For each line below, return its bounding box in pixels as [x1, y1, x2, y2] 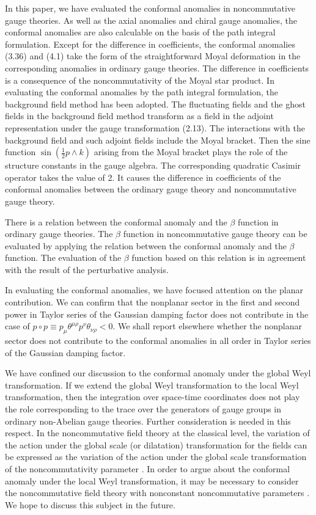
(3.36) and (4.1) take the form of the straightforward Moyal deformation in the [5, 49, 301, 62]
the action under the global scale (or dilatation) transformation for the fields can [5, 438, 307, 451]
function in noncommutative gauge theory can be [123, 227, 307, 240]
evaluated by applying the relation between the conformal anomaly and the [5, 239, 287, 252]
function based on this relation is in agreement [131, 251, 306, 264]
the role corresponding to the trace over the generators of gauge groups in [5, 403, 282, 415]
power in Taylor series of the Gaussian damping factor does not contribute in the [5, 307, 309, 320]
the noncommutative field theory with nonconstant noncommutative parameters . [5, 486, 310, 499]
